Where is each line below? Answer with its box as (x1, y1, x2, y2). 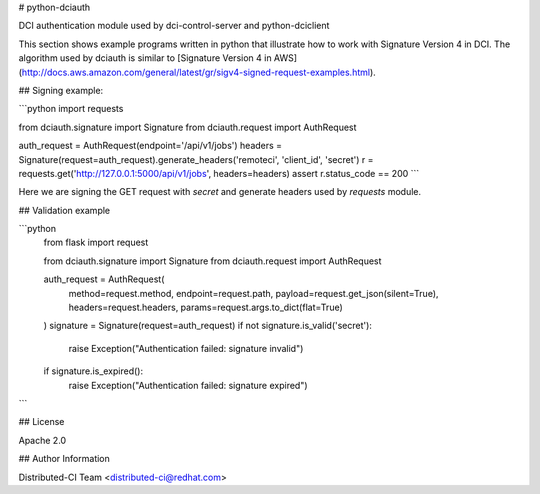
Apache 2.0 (18, 434, 67, 446)
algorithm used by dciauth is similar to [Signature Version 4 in (18, 52, 272, 64)
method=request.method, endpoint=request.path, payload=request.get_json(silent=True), (68, 287, 439, 299)
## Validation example (18, 204, 111, 216)
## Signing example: (18, 84, 104, 96)
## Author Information (18, 453, 110, 465)
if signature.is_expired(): (43, 365, 144, 377)
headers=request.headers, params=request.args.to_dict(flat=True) (68, 301, 344, 314)
